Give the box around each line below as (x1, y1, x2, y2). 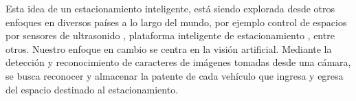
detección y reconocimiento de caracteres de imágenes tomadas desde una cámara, (5, 55, 351, 69)
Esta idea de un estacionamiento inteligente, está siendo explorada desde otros (5, 1, 335, 15)
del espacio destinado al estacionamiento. (5, 82, 179, 96)
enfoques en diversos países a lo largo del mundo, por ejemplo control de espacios (5, 14, 347, 29)
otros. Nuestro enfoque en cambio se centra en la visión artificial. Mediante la (5, 41, 332, 56)
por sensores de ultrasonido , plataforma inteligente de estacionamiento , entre (5, 28, 335, 43)
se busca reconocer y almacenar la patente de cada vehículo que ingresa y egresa (5, 68, 344, 82)
